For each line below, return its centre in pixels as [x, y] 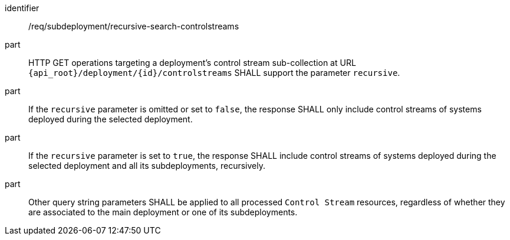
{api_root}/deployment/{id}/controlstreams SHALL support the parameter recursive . [214, 73]
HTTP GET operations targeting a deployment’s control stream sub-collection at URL [192, 63]
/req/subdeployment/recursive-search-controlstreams [134, 26]
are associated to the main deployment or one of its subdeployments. [163, 212]
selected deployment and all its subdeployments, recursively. [147, 166]
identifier [22, 8]
